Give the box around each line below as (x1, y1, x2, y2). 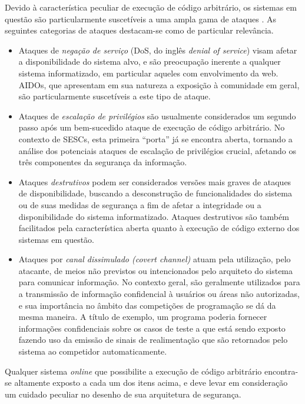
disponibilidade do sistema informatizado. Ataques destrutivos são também (18, 210, 289, 222)
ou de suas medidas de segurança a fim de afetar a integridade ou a (18, 198, 261, 211)
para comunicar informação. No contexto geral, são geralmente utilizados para (18, 276, 300, 288)
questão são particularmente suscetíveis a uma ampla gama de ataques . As (5, 12, 276, 25)
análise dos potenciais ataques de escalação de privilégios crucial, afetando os (18, 144, 296, 156)
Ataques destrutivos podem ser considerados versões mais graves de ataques (18, 175, 291, 188)
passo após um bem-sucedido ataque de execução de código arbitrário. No (18, 121, 285, 133)
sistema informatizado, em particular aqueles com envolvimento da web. (18, 66, 279, 79)
